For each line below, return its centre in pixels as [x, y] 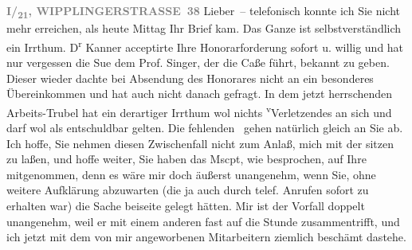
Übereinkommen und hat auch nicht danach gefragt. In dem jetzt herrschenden [200, 94]
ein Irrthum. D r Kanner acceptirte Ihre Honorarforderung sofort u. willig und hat [205, 45]
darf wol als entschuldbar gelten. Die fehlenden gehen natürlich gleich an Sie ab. [205, 127]
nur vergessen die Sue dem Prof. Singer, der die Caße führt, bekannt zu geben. [198, 62]
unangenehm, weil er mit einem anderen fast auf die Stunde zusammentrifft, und [203, 221]
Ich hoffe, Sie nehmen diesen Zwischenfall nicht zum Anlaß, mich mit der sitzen [200, 143]
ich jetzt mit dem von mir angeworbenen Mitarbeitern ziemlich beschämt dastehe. [206, 237]
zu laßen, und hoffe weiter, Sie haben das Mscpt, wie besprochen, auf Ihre [186, 159]
